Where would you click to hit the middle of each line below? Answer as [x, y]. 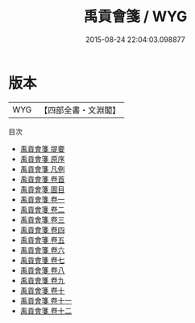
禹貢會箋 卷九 [42, 280]
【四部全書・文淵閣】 [80, 110]
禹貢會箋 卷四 [42, 229]
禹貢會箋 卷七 [42, 260]
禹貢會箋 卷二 [42, 209]
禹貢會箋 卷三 [42, 219]
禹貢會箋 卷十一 [46, 300]
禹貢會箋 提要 [42, 149]
